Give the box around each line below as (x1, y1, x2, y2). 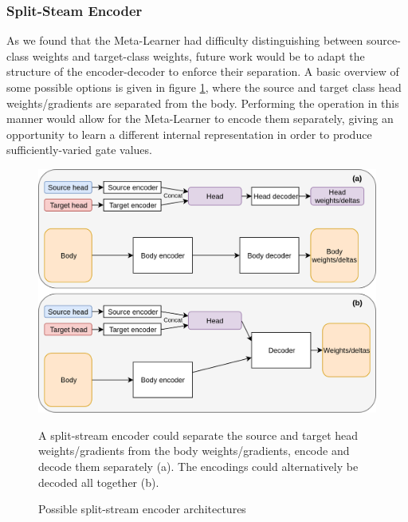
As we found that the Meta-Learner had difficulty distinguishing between (6, 32, 363, 49)
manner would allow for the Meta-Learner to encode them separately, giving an (6, 110, 394, 127)
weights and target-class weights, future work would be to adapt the (32, 47, 365, 64)
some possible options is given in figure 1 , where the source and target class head (6, 79, 402, 95)
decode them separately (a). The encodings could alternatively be (38, 457, 359, 474)
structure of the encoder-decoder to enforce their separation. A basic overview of (6, 63, 399, 80)
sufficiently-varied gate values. (6, 141, 152, 158)
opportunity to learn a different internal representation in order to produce (6, 125, 372, 142)
